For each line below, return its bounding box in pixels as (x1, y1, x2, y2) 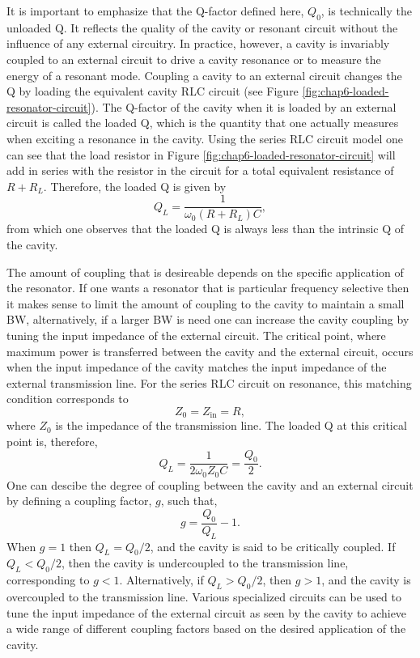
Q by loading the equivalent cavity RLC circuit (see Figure (6, 83, 299, 100)
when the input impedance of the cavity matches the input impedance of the (6, 359, 387, 376)
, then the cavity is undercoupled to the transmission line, (61, 554, 349, 571)
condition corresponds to (6, 390, 129, 407)
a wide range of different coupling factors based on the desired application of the (6, 620, 406, 637)
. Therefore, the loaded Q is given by (43, 177, 227, 194)
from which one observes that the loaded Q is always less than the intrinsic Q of (6, 220, 405, 237)
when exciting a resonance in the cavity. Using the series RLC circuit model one (6, 129, 403, 146)
